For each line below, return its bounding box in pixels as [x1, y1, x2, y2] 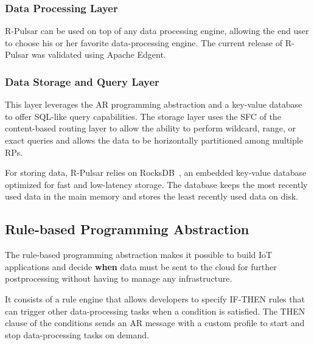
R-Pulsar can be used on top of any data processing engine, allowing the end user [5, 24, 309, 37]
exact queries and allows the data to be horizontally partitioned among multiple [5, 134, 303, 146]
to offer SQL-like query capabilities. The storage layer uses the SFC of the [5, 110, 281, 122]
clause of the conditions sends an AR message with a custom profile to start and [5, 316, 305, 329]
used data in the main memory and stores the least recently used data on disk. [5, 190, 298, 203]
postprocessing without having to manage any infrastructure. [5, 272, 232, 285]
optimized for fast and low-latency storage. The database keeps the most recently [5, 178, 308, 190]
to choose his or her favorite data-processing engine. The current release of [5, 36, 283, 49]
